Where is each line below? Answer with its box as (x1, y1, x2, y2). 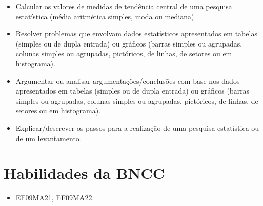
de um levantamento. (15, 132, 82, 143)
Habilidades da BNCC (4, 163, 165, 184)
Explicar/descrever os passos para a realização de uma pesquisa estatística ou (15, 122, 259, 133)
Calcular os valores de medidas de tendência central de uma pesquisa (15, 1, 232, 11)
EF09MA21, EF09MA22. (15, 192, 94, 203)
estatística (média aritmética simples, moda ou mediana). (15, 11, 196, 21)
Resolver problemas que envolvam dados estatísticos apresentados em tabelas (15, 28, 257, 39)
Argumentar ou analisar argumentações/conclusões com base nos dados (15, 75, 240, 86)
